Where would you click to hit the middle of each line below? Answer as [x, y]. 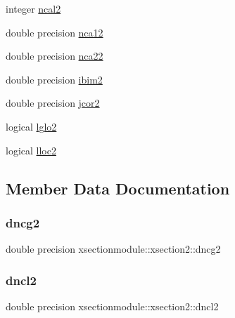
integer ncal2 [33, 8]
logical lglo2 [31, 126]
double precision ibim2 [54, 79]
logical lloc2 [31, 150]
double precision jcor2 [53, 103]
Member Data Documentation [118, 188]
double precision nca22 [55, 56]
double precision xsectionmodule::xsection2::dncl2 [112, 306]
